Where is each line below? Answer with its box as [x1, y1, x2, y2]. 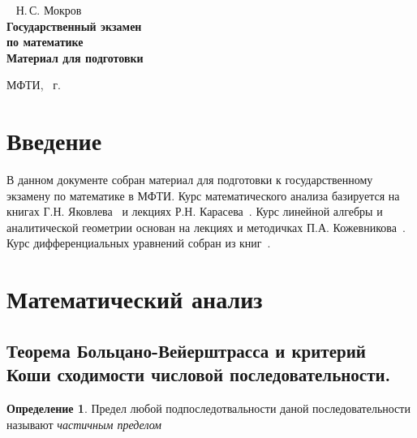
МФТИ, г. [6, 76, 61, 93]
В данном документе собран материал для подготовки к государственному [6, 171, 373, 188]
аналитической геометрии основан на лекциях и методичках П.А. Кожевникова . [6, 218, 406, 235]
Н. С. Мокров [15, 2, 82, 18]
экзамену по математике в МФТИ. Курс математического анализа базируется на [6, 187, 400, 204]
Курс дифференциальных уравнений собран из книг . [6, 234, 271, 251]
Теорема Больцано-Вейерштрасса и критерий [6, 337, 366, 363]
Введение [6, 124, 102, 157]
